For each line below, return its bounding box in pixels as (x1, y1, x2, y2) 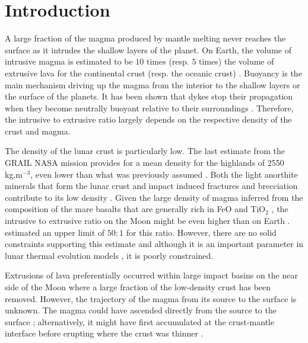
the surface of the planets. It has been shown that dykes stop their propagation (5, 90, 293, 102)
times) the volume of (199, 55, 274, 68)
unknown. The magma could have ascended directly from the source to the (5, 304, 277, 316)
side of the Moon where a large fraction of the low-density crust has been (5, 281, 271, 293)
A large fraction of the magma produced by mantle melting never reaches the (5, 32, 286, 44)
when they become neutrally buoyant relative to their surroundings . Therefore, (5, 101, 294, 114)
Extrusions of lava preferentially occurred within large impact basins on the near (5, 269, 298, 281)
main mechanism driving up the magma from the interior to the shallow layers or (5, 78, 300, 91)
